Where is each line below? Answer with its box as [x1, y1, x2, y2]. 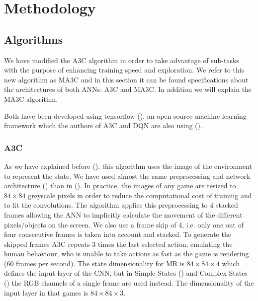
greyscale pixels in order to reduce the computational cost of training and [28, 190, 252, 200]
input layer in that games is [4, 287, 88, 298]
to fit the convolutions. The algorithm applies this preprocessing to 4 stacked [4, 200, 238, 210]
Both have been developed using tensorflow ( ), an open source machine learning [4, 110, 247, 121]
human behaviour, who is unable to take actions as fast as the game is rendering [4, 248, 249, 259]
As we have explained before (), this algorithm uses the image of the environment [4, 160, 252, 171]
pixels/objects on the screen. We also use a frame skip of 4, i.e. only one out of [4, 219, 244, 229]
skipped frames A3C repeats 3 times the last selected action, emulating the [4, 238, 233, 249]
